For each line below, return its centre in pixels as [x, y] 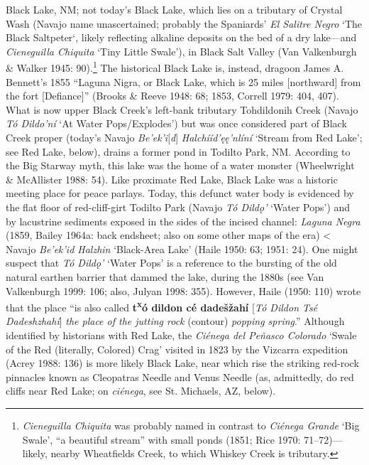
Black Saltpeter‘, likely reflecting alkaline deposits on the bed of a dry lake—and [181, 37]
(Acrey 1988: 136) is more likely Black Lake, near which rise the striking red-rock [182, 363]
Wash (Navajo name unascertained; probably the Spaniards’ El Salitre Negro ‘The [184, 23]
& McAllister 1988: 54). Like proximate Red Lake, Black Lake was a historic [172, 179]
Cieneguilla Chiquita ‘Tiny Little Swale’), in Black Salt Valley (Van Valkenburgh [181, 51]
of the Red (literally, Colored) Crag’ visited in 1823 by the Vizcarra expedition [177, 349]
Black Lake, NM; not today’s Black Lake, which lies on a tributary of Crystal [174, 9]
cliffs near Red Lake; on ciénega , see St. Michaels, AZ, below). [141, 391]
